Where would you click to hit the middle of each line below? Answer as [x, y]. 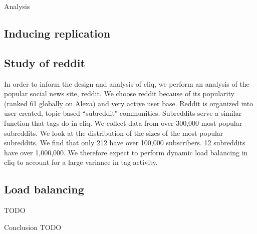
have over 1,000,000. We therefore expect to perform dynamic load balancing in [126, 152]
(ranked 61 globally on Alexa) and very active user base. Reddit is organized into [129, 103]
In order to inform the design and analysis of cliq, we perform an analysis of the [127, 83]
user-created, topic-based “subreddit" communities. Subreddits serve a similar [123, 113]
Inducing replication [57, 33]
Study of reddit [45, 62]
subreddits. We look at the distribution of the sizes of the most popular [114, 133]
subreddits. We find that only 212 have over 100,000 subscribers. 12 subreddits [125, 143]
